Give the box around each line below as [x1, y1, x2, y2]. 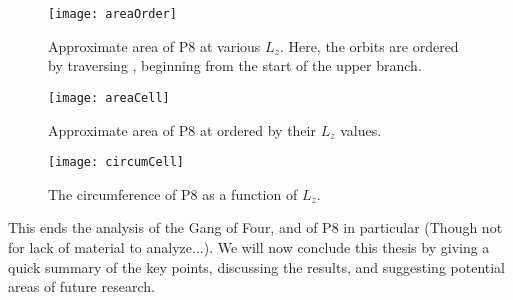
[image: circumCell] [48, 155, 185, 170]
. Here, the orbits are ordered [279, 35, 459, 56]
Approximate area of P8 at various [48, 35, 261, 56]
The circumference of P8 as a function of [48, 183, 298, 204]
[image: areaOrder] [48, 7, 177, 21]
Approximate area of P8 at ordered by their [48, 119, 316, 140]
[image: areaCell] [48, 90, 170, 105]
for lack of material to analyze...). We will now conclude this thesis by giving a [8, 236, 490, 257]
